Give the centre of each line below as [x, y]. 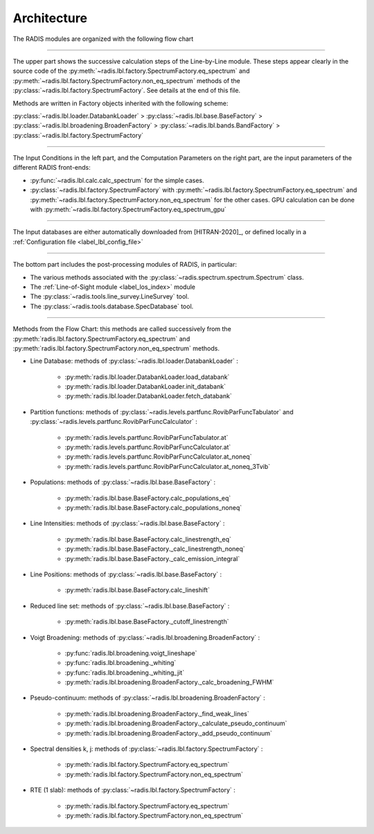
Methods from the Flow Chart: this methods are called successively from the [122, 329]
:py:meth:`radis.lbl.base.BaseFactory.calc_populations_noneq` [153, 508]
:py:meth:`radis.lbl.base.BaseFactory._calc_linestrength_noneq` [155, 549]
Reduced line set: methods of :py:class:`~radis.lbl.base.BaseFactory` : [130, 605]
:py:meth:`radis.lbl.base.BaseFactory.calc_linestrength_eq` [148, 539]
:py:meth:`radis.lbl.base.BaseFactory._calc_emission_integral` [152, 558]
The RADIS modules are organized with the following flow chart [103, 39]
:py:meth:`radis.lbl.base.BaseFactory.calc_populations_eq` [148, 498]
